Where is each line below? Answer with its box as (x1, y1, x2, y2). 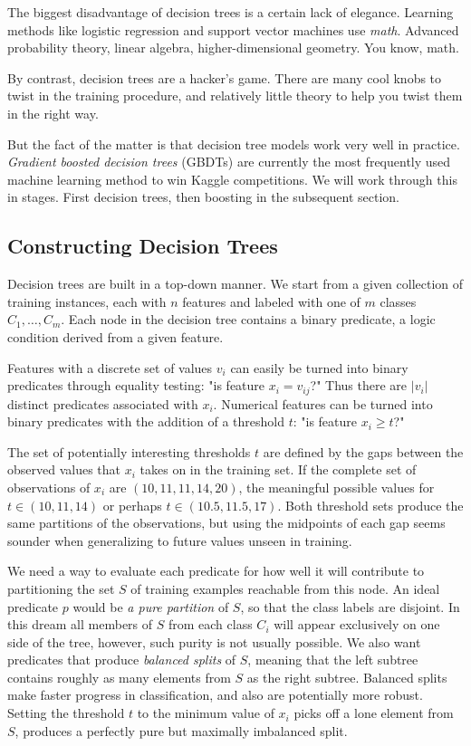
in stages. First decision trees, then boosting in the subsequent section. (7, 187, 400, 206)
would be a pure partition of (72, 597, 229, 616)
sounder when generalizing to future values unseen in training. (7, 531, 352, 550)
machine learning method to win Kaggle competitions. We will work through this (7, 169, 457, 188)
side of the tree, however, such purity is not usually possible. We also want (7, 632, 421, 651)
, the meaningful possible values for (238, 477, 435, 496)
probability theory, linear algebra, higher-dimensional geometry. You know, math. (7, 38, 459, 57)
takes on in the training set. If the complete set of (139, 460, 417, 479)
